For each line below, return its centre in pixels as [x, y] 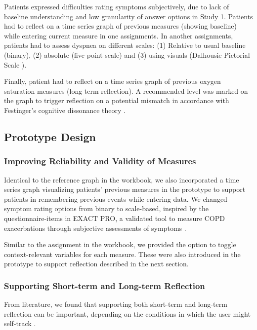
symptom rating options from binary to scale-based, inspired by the [106, 208]
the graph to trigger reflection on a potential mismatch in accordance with [117, 100]
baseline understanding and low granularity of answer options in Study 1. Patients [128, 16]
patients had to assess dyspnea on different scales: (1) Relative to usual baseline [125, 45]
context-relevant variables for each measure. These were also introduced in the [122, 254]
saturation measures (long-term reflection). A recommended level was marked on [126, 91]
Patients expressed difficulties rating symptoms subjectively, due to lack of [117, 6]
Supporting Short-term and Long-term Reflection [105, 285]
